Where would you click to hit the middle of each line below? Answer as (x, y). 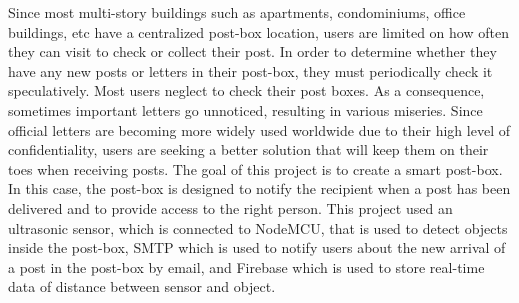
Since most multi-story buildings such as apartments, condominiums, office (237, 12)
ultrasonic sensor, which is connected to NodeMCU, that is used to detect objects (258, 227)
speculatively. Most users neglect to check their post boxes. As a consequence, (246, 90)
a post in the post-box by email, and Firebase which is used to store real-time (246, 266)
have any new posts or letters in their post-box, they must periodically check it (250, 70)
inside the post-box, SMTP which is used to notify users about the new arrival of (257, 247)
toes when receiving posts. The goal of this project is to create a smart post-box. (255, 168)
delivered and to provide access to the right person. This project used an (230, 207)
